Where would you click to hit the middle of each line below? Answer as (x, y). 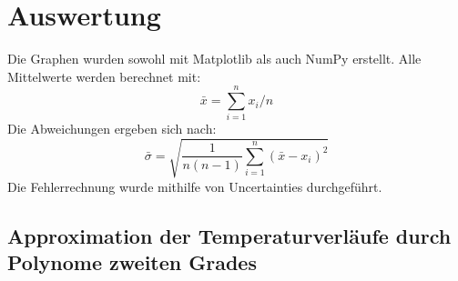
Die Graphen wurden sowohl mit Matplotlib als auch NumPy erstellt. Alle (214, 59)
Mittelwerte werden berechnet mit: (104, 76)
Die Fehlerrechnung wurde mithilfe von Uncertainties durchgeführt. (195, 186)
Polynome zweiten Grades (132, 261)
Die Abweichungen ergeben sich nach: (112, 129)
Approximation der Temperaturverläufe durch (229, 235)
